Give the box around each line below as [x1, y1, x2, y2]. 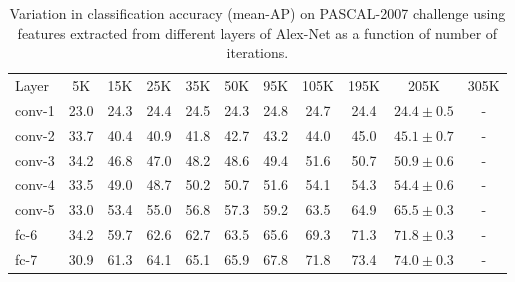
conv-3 [15, 149, 55, 170]
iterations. [226, 42, 289, 63]
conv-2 [15, 124, 55, 145]
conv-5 [15, 199, 55, 220]
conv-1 [15, 99, 55, 120]
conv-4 [15, 174, 55, 195]
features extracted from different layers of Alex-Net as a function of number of [17, 22, 498, 43]
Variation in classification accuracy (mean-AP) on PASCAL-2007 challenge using [9, 3, 506, 23]
